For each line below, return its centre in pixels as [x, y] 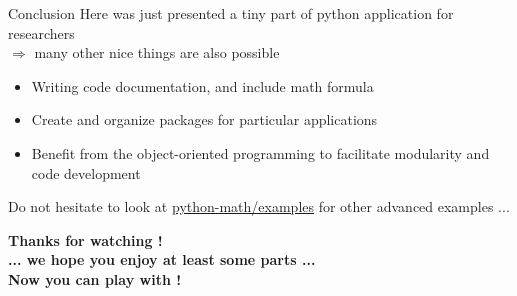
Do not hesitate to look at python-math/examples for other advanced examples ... [259, 206]
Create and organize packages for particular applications [204, 119]
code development [86, 172]
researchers [41, 32]
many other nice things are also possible [157, 52]
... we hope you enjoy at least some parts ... [162, 259]
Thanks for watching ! [85, 239]
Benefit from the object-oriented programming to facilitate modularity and [260, 152]
